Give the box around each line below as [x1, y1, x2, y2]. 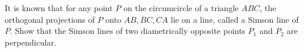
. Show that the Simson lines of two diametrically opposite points [10, 25, 246, 37]
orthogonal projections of [5, 13, 95, 25]
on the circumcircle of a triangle [123, 2, 239, 13]
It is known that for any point [5, 2, 113, 13]
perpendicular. [5, 36, 57, 48]
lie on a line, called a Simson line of [171, 13, 299, 25]
